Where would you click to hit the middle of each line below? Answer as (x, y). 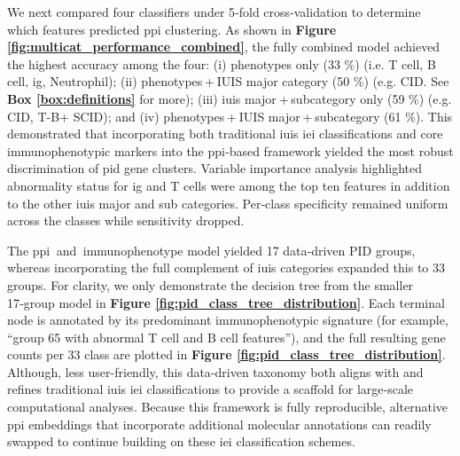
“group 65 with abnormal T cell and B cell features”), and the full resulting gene (226, 337)
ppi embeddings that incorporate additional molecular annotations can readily (219, 424)
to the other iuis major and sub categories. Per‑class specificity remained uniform (228, 203)
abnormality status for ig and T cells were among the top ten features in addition (229, 185)
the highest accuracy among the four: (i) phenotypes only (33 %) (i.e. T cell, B (222, 63)
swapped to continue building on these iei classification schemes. (181, 441)
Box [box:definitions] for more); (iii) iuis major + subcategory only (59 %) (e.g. (230, 98)
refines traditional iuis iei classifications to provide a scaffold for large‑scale (211, 389)
